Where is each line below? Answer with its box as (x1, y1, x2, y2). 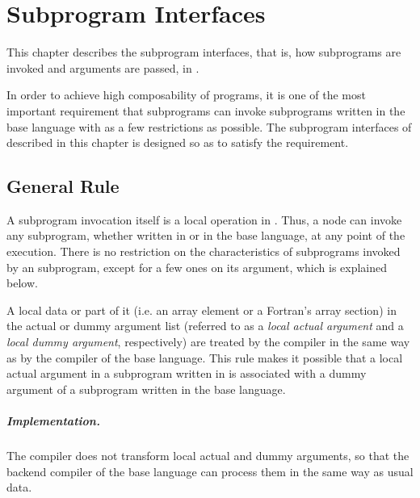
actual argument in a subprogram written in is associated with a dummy (6, 365, 367, 382)
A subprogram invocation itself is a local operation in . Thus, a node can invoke (6, 211, 402, 228)
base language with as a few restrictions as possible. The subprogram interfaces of (6, 118, 412, 135)
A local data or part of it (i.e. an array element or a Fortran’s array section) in (6, 301, 397, 318)
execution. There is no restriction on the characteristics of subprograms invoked (6, 243, 401, 260)
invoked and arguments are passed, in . (6, 59, 199, 76)
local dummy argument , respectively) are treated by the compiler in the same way (6, 333, 410, 350)
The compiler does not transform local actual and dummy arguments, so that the (6, 446, 409, 463)
